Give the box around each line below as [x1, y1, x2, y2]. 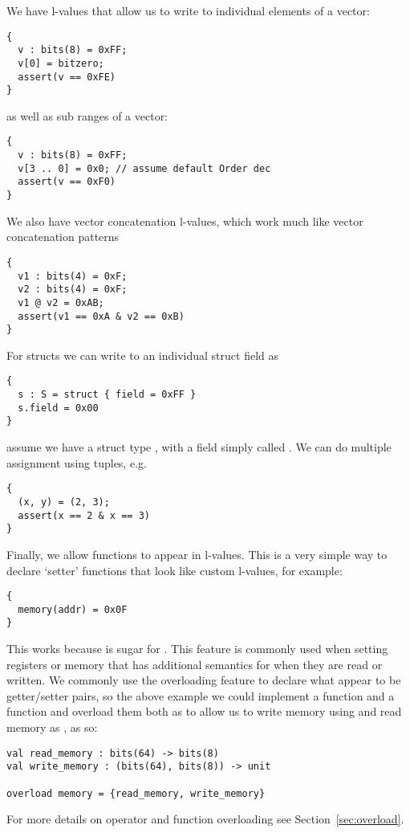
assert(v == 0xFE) [18, 71, 116, 83]
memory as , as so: [6, 719, 98, 736]
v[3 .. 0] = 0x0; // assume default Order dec [18, 162, 271, 174]
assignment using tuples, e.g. [6, 454, 147, 471]
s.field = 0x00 [18, 402, 99, 414]
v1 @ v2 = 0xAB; [18, 296, 104, 308]
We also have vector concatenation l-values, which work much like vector [6, 212, 363, 229]
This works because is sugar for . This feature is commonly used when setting [6, 640, 388, 657]
